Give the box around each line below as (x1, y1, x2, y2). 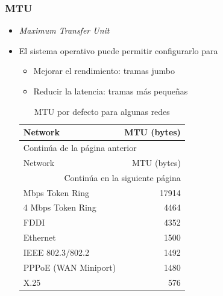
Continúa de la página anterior (23, 141, 137, 154)
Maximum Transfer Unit (19, 24, 110, 37)
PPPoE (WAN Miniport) (23, 261, 116, 273)
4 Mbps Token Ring (23, 201, 96, 214)
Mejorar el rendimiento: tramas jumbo (33, 64, 175, 77)
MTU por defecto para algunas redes (34, 105, 170, 117)
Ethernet (23, 231, 56, 244)
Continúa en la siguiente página (64, 171, 181, 183)
